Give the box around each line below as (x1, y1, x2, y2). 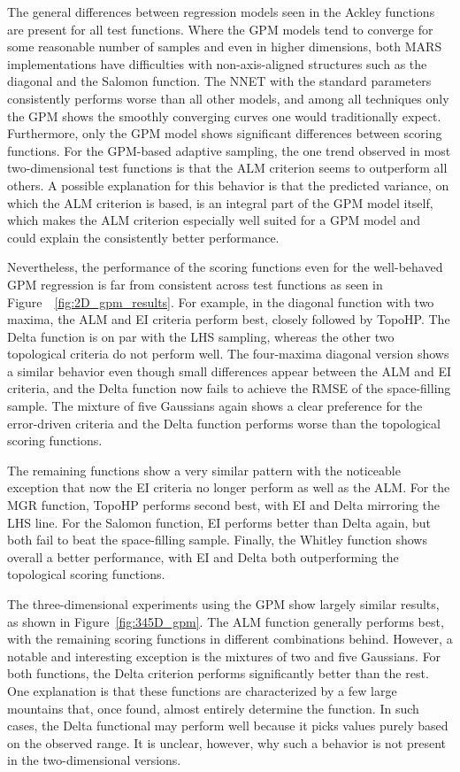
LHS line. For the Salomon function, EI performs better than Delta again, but (7, 513, 432, 531)
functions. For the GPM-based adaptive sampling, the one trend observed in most (7, 141, 451, 159)
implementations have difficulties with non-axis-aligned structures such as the (7, 54, 427, 73)
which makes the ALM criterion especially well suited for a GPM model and (7, 211, 421, 229)
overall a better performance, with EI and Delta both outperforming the (7, 547, 399, 566)
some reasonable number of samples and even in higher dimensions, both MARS (7, 37, 442, 56)
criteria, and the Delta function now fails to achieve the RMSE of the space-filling (7, 379, 451, 398)
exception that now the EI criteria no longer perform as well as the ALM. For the (7, 478, 450, 497)
